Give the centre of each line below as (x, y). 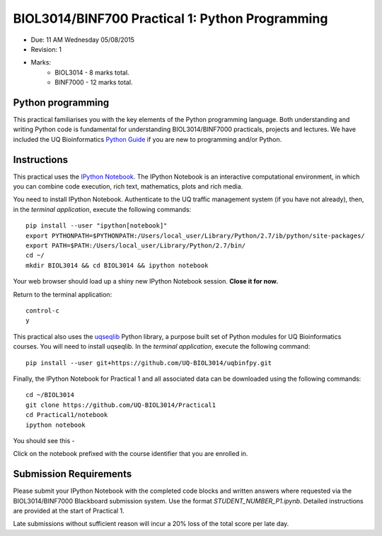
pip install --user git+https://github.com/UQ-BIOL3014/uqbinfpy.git (149, 363)
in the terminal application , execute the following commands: (102, 209)
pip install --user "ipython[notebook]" (97, 226)
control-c (42, 311)
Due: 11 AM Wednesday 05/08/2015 (82, 40)
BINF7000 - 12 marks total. (94, 82)
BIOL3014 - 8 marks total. (92, 72)
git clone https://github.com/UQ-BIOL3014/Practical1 (121, 405)
